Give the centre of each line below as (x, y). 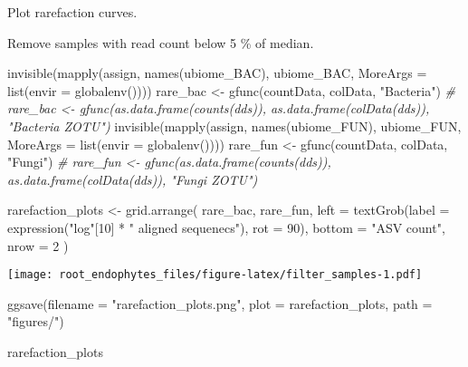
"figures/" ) (36, 321)
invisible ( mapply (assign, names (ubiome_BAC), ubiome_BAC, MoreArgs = (217, 73)
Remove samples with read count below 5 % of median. (161, 42)
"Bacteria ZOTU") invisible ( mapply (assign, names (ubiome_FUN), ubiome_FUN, (234, 126)
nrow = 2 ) (38, 245)
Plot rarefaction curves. (72, 12)
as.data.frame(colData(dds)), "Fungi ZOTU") (133, 179)
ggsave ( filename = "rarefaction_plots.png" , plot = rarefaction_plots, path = (220, 303)
